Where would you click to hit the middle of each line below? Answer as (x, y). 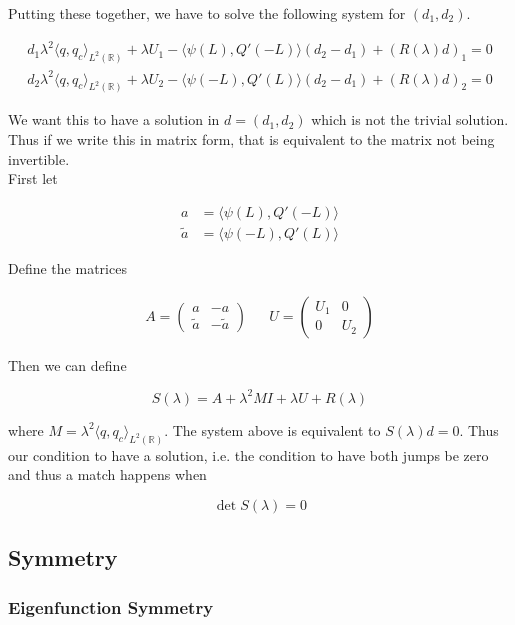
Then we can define (67, 364)
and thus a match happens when (107, 474)
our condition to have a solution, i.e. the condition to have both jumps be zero (248, 454)
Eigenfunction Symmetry (111, 606)
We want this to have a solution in (114, 119)
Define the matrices (67, 268)
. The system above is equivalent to (272, 429)
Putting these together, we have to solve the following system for (207, 13)
